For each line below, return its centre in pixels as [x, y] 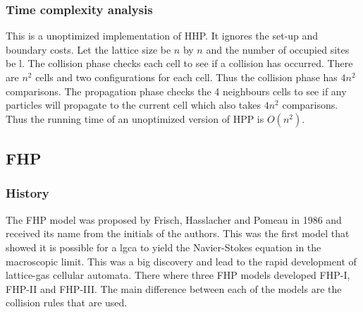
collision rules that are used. [67, 302]
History [27, 193]
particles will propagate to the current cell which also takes [134, 105]
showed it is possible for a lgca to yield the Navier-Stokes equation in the [164, 247]
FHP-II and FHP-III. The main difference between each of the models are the [174, 288]
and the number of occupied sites [278, 49]
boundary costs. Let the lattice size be [88, 49]
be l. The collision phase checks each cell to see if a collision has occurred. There [179, 63]
